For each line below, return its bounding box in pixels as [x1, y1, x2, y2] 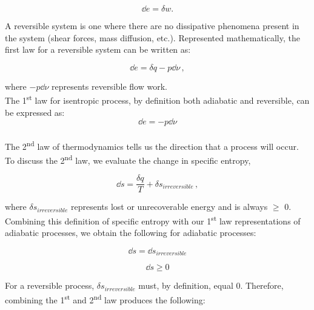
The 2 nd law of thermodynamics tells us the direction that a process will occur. [5, 138, 299, 152]
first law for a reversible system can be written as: [5, 43, 191, 56]
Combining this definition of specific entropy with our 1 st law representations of [5, 212, 301, 227]
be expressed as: [5, 106, 65, 118]
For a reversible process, [5, 279, 95, 292]
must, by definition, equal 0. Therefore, [138, 279, 284, 292]
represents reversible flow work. [52, 79, 167, 92]
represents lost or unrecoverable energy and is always [71, 200, 268, 213]
